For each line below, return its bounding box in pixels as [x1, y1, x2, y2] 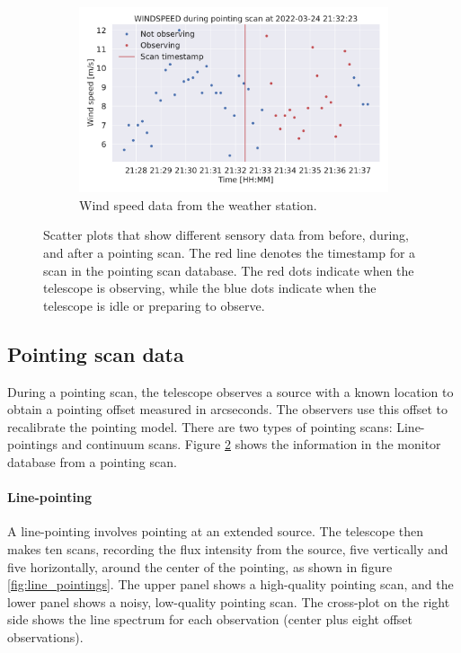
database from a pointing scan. [7, 453, 177, 471]
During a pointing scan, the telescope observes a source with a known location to [7, 382, 454, 401]
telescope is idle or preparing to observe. [43, 296, 265, 314]
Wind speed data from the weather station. [79, 195, 317, 214]
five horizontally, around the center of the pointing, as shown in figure [7, 557, 393, 576]
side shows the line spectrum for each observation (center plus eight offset [7, 610, 412, 629]
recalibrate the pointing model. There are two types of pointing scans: [7, 417, 393, 436]
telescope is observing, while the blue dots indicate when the [43, 278, 377, 297]
